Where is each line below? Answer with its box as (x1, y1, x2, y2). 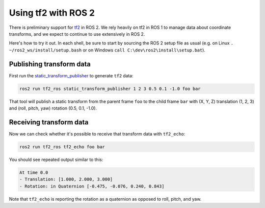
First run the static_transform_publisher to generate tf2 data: (9, 72, 133, 78)
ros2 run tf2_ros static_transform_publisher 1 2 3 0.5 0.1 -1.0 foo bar (19, 86, 201, 92)
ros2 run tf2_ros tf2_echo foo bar (19, 144, 105, 149)
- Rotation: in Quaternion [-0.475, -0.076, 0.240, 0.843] (19, 184, 164, 189)
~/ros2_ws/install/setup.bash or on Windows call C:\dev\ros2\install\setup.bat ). (9, 47, 206, 53)
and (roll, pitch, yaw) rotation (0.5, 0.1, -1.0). (9, 105, 97, 111)
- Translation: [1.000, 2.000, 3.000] (19, 177, 113, 182)
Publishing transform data (9, 60, 91, 68)
